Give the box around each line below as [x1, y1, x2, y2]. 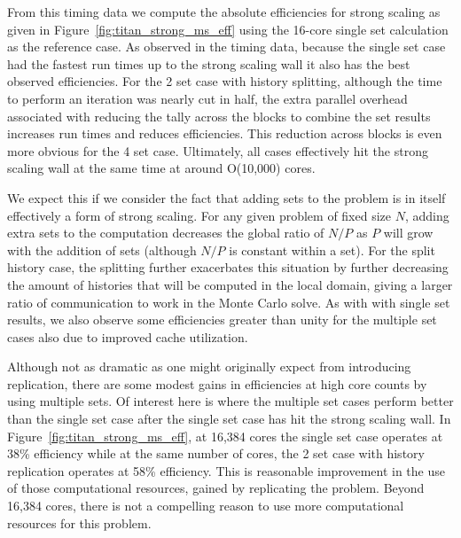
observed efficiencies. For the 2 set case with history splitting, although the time [7, 72, 442, 90]
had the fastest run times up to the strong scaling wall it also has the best [7, 54, 410, 73]
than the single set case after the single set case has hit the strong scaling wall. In [7, 409, 451, 428]
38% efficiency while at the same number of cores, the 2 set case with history [7, 444, 425, 463]
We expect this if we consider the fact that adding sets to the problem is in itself [7, 188, 446, 207]
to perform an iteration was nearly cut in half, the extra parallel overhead [7, 89, 408, 107]
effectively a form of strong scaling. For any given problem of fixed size [7, 206, 392, 224]
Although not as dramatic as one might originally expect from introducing [7, 357, 411, 376]
